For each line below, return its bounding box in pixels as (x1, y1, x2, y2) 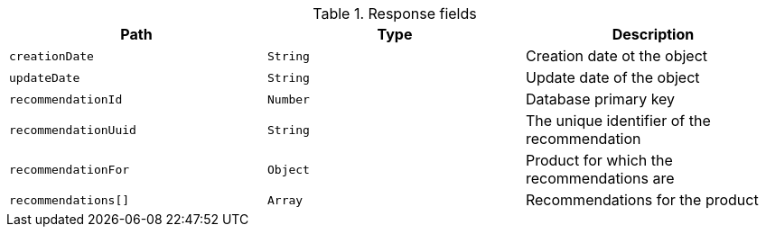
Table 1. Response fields (313, 4, 477, 22)
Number (266, 92, 310, 106)
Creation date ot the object (525, 47, 708, 65)
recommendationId (9, 92, 123, 106)
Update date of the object (525, 68, 700, 86)
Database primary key (525, 90, 676, 108)
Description (612, 25, 695, 43)
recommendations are (525, 169, 675, 187)
